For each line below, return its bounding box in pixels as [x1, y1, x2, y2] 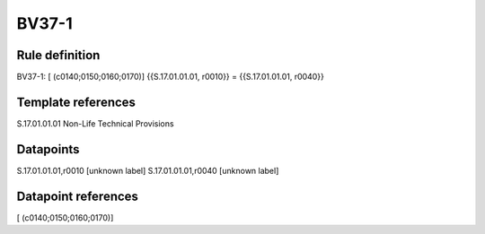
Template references [16, 94, 137, 109]
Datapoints [16, 142, 80, 157]
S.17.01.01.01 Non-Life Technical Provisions [16, 117, 174, 129]
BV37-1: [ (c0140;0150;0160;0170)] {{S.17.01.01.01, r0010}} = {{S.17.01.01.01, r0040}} [16, 72, 325, 82]
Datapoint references [16, 188, 139, 204]
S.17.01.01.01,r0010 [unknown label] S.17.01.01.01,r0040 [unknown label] [16, 165, 279, 176]
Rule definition [16, 48, 101, 63]
